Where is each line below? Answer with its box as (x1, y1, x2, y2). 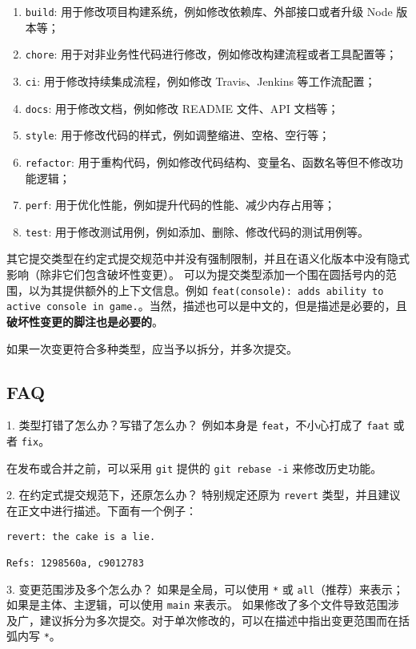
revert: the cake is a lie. (6, 530, 156, 542)
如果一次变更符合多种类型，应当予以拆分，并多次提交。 (6, 340, 298, 357)
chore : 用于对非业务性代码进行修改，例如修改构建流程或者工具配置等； (25, 46, 398, 62)
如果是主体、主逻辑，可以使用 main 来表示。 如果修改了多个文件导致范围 (6, 596, 388, 613)
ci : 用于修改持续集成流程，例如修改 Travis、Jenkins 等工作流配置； (25, 72, 376, 89)
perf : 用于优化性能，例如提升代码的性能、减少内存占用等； (25, 196, 335, 213)
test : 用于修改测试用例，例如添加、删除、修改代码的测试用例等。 (25, 223, 369, 240)
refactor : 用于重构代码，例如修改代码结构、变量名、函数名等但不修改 (25, 153, 392, 170)
